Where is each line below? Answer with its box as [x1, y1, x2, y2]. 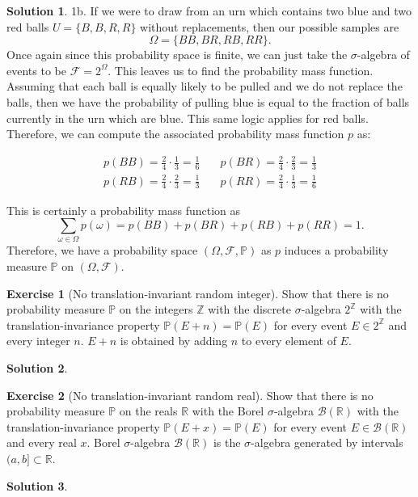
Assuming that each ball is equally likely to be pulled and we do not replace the [6, 78, 403, 95]
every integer [6, 332, 70, 349]
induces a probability [284, 242, 389, 259]
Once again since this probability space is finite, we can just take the [6, 46, 348, 63]
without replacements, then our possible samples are [140, 18, 399, 35]
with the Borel [192, 402, 264, 419]
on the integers [119, 301, 193, 318]
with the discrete [208, 301, 291, 318]
